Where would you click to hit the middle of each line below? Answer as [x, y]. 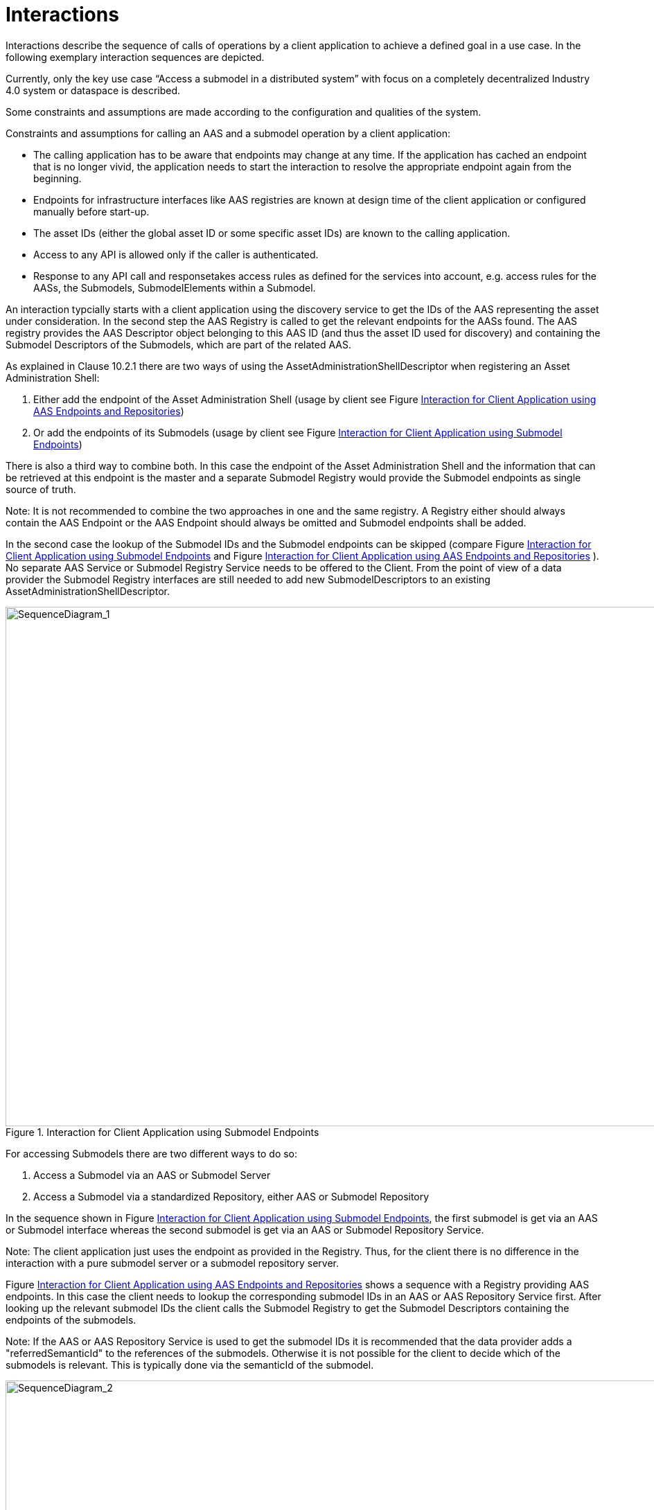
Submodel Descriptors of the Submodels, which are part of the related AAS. [178, 344]
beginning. [58, 178]
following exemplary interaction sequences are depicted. [135, 57]
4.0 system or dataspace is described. [93, 90]
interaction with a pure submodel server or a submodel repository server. [173, 1263]
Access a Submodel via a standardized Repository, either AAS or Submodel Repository [231, 1196]
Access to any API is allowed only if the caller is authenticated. [176, 254]
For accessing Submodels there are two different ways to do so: [152, 1153]
